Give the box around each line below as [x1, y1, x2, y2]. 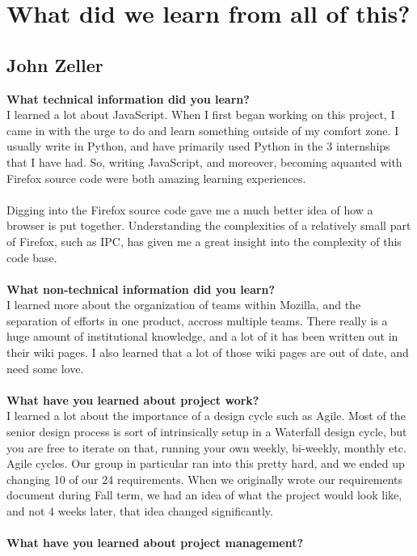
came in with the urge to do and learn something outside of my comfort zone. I [6, 121, 399, 138]
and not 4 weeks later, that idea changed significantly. [6, 503, 273, 520]
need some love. [6, 359, 84, 376]
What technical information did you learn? [6, 90, 250, 107]
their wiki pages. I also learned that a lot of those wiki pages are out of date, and [6, 344, 409, 361]
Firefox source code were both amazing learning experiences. [6, 169, 306, 186]
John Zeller [6, 52, 103, 77]
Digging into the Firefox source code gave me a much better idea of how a [6, 201, 373, 218]
